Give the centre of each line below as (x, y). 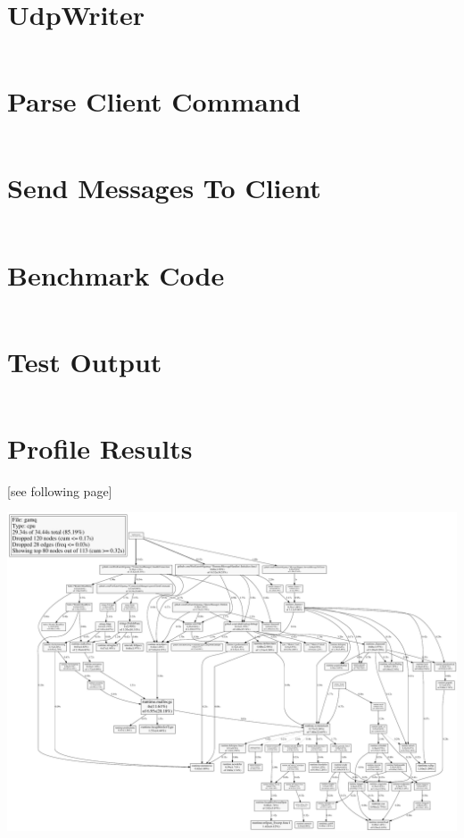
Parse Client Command (154, 101)
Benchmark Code (116, 274)
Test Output (85, 361)
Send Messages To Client (164, 188)
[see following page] (60, 490)
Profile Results (100, 448)
